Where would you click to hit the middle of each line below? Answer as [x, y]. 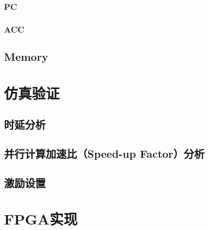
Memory [26, 57]
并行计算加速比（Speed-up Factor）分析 [104, 154]
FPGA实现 [41, 219]
